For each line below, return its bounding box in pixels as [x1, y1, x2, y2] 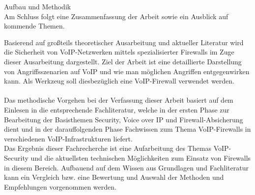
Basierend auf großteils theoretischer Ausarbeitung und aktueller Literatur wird [4, 37, 244, 47]
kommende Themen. [4, 21, 65, 31]
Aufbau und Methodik [4, 1, 71, 11]
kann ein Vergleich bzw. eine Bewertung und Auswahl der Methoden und [4, 172, 224, 182]
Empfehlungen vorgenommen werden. [4, 181, 116, 192]
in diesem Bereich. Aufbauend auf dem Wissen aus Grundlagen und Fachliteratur [4, 162, 249, 172]
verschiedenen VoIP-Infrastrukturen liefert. [4, 133, 133, 143]
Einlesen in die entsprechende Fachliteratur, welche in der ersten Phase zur [4, 104, 229, 114]
